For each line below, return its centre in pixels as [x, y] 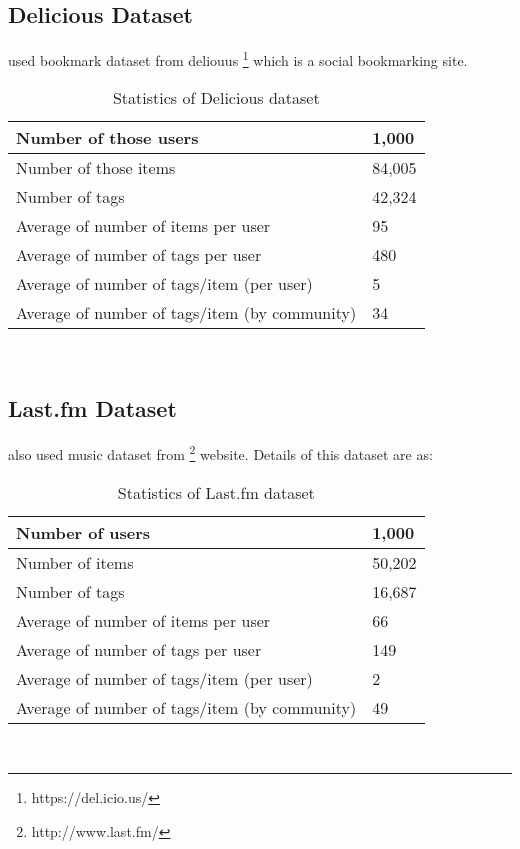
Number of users [83, 532]
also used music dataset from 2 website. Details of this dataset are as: [220, 452]
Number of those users [107, 138]
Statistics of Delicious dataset [216, 98]
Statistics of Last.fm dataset [216, 492]
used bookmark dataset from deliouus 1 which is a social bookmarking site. [238, 58]
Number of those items [96, 168]
